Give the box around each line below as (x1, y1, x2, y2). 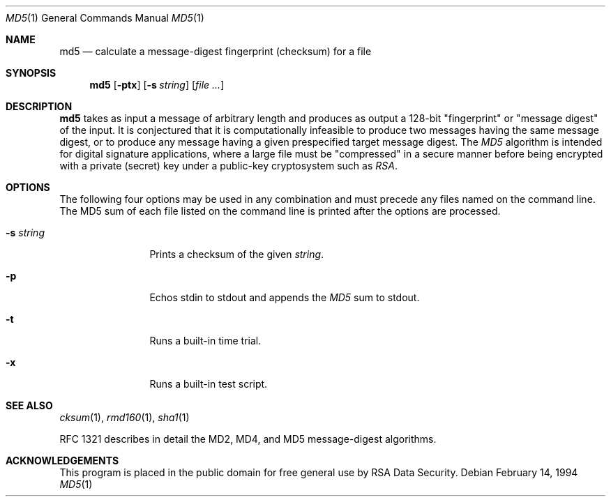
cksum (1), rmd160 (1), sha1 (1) (59, 411, 190, 423)
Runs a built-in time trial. (149, 335, 262, 347)
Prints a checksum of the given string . (149, 248, 324, 260)
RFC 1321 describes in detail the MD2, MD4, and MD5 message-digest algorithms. (59, 433, 437, 445)
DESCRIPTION (6, 100, 73, 112)
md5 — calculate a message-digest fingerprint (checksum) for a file (59, 45, 372, 57)
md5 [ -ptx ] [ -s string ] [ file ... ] (89, 79, 225, 91)
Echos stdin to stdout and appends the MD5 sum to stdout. (149, 291, 420, 303)
